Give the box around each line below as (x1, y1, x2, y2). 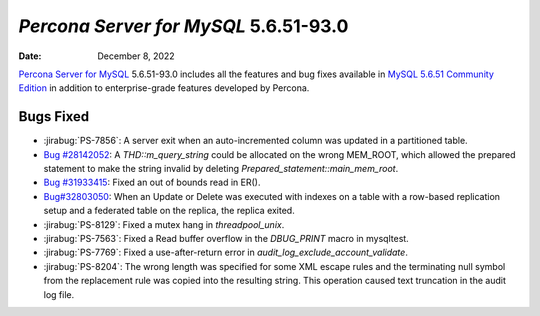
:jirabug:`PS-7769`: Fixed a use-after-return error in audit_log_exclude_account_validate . (43, 246, 409, 259)
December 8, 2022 (97, 50, 175, 62)
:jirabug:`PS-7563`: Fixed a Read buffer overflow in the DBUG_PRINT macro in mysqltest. (43, 232, 409, 244)
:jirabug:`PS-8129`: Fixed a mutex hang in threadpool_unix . (43, 218, 285, 230)
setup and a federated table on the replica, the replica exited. (43, 205, 295, 217)
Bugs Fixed (18, 108, 90, 125)
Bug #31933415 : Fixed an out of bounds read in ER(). (43, 176, 261, 189)
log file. (43, 288, 75, 300)
